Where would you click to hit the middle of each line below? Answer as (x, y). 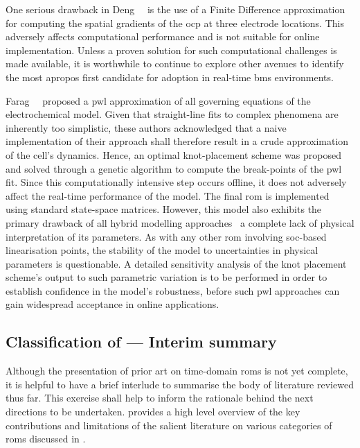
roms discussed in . (46, 439)
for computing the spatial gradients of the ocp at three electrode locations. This (175, 23)
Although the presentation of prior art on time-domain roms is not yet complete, (177, 371)
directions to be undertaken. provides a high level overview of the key (153, 412)
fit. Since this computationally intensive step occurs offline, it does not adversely (176, 182)
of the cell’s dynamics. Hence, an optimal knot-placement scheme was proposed (173, 154)
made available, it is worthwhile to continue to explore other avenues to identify (175, 63)
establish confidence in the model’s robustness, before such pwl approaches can (173, 290)
